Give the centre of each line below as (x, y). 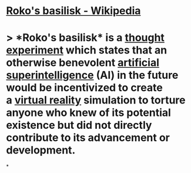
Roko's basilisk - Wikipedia (73, 11)
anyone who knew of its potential (89, 113)
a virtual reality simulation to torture (96, 100)
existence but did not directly (79, 125)
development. (41, 150)
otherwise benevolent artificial (83, 63)
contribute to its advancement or (88, 138)
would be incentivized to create (84, 88)
